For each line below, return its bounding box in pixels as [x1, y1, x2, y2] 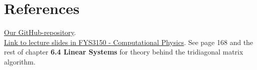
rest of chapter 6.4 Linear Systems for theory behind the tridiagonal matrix [4, 46, 244, 57]
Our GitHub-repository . [4, 27, 76, 37]
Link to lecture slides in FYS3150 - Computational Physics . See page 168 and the [4, 36, 254, 47]
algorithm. [4, 56, 36, 66]
